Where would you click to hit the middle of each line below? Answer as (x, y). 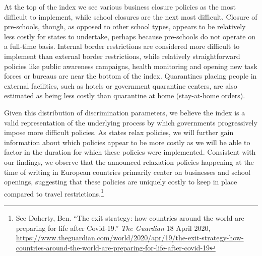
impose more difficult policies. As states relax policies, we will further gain (119, 132)
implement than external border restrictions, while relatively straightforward (122, 56)
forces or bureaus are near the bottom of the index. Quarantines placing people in (130, 76)
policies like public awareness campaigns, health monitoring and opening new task (131, 66)
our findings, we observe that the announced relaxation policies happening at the (129, 162)
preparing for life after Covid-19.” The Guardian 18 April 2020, (113, 228)
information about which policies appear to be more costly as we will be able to (127, 142)
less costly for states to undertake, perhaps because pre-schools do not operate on (130, 36)
